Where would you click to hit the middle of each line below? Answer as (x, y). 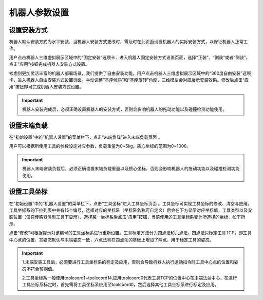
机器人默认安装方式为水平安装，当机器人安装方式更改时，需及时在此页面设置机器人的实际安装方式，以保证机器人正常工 (128, 42)
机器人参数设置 (39, 13)
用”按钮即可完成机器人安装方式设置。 (46, 87)
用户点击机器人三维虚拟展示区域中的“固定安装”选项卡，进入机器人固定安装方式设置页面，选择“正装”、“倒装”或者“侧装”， (130, 57)
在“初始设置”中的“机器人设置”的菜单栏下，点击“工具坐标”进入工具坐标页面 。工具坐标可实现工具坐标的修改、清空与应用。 (130, 203)
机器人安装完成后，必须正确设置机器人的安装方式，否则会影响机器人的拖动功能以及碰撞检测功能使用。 (124, 109)
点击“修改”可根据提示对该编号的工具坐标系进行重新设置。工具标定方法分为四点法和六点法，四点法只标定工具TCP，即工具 (130, 233)
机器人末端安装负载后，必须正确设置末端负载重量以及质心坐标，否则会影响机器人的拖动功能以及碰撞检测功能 (131, 169)
